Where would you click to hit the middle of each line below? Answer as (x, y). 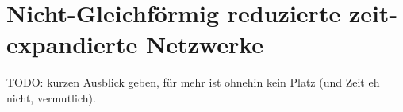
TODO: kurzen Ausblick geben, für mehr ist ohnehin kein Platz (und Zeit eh (193, 82)
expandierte (72, 44)
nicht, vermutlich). (51, 97)
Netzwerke (205, 44)
